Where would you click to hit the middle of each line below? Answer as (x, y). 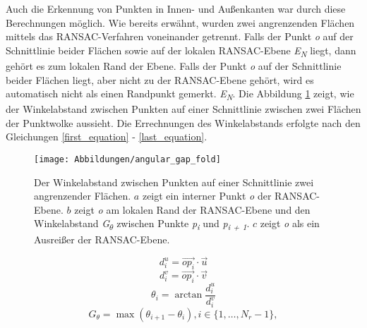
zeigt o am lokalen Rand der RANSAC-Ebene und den (192, 209)
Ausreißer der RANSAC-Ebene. (102, 239)
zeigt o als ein (290, 223)
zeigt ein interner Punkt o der (207, 196)
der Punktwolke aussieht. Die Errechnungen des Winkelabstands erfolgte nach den (183, 122)
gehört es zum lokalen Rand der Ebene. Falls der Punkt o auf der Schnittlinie (174, 65)
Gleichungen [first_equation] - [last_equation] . (107, 136)
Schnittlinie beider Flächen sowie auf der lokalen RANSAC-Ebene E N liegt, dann (181, 51)
